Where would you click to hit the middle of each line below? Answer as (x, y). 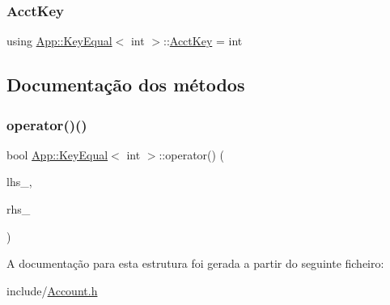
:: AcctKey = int (203, 41)
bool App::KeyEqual (57, 154)
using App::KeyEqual (59, 41)
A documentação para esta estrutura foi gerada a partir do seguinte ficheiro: (195, 263)
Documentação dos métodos (126, 85)
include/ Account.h (52, 290)
